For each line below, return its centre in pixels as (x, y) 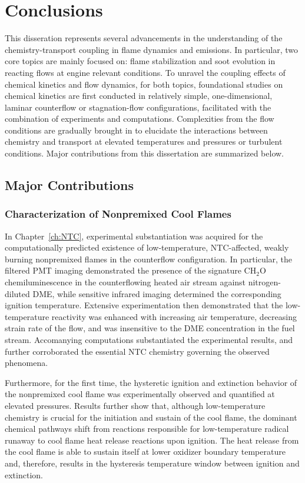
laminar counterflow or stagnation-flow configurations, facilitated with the (138, 107)
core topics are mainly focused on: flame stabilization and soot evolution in (140, 61)
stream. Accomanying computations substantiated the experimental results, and (149, 339)
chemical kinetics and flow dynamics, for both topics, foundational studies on (144, 84)
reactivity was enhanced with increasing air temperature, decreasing (174, 316)
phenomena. (26, 363)
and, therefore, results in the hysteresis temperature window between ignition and (152, 463)
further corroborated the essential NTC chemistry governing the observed (137, 351)
